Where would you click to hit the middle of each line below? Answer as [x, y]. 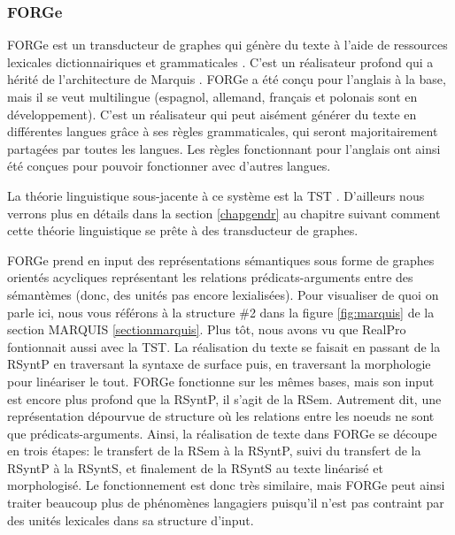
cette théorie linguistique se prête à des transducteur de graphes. [183, 230]
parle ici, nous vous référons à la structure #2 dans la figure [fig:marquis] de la [221, 312]
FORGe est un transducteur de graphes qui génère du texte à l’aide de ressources [227, 45]
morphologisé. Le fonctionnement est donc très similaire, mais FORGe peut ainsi [226, 485]
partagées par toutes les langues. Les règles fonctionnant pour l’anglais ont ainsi [224, 148]
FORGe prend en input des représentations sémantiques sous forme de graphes [221, 260]
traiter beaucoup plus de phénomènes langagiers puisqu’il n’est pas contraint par [226, 503]
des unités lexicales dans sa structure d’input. [131, 520]
